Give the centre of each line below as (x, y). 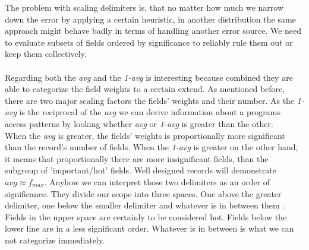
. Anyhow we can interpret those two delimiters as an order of (157, 181)
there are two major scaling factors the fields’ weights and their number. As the (150, 100)
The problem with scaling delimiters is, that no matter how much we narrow (144, 7)
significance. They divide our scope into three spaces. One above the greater (143, 193)
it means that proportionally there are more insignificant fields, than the (137, 158)
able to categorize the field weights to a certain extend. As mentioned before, (145, 89)
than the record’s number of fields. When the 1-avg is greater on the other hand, (152, 147)
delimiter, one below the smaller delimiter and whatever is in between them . (145, 205)
